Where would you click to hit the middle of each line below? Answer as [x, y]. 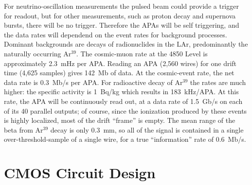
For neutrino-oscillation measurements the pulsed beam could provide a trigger [121, 6]
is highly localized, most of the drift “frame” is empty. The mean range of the [120, 120]
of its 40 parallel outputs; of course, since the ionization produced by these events [126, 110]
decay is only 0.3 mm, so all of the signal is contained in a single [147, 129]
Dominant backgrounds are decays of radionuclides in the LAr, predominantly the [126, 44]
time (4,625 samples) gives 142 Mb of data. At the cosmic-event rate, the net [119, 73]
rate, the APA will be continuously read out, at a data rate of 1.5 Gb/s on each [123, 101]
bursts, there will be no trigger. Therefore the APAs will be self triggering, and [122, 25]
